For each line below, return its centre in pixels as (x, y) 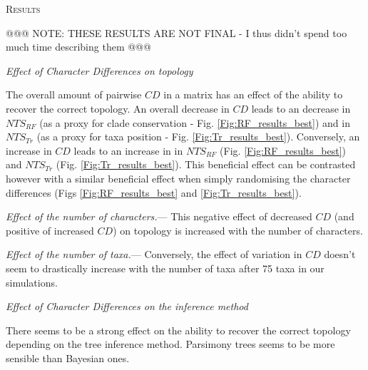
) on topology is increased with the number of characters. (238, 230)
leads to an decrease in (301, 108)
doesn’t (340, 254)
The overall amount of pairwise (74, 94)
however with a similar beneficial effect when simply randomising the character (178, 178)
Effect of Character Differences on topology (99, 70)
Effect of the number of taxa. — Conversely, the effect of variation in (154, 254)
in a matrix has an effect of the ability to (253, 94)
